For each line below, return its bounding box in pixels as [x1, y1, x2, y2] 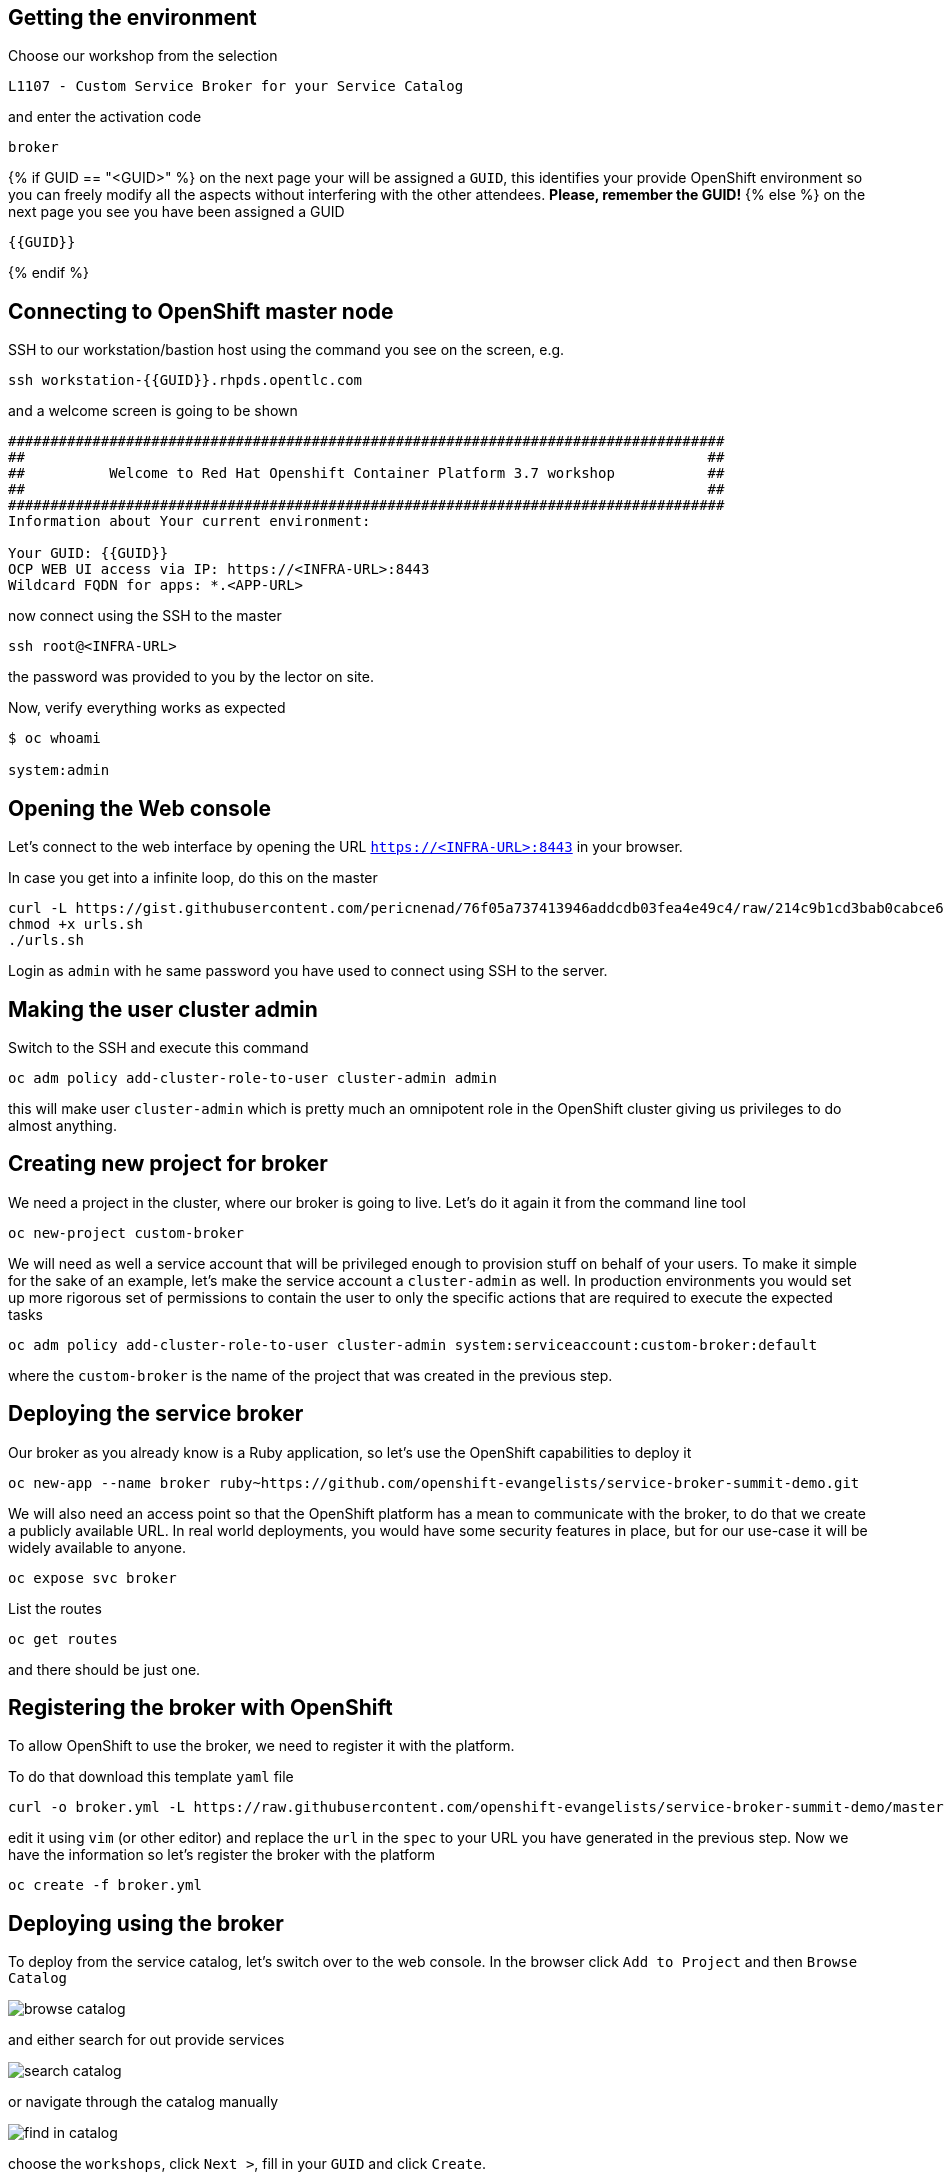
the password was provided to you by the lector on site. [8, 668, 374, 686]
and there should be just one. [8, 1660, 201, 1678]
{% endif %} [8, 264, 89, 282]
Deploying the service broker [8, 1401, 304, 1427]
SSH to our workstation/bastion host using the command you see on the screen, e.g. [8, 341, 565, 359]
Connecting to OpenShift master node [8, 298, 394, 324]
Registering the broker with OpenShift [8, 1695, 393, 1721]
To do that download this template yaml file [8, 1768, 294, 1786]
